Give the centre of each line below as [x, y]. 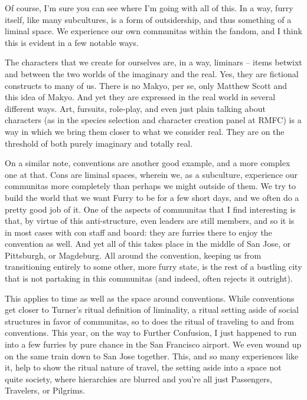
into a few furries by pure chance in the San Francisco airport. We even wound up [153, 344]
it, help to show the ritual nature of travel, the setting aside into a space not [143, 367]
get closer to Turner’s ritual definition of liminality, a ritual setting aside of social [152, 310]
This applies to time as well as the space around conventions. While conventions [150, 298]
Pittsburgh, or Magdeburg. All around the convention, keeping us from [133, 255]
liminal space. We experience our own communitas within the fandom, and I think [153, 31]
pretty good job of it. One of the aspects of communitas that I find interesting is [150, 209]
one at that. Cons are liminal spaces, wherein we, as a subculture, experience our [151, 174]
